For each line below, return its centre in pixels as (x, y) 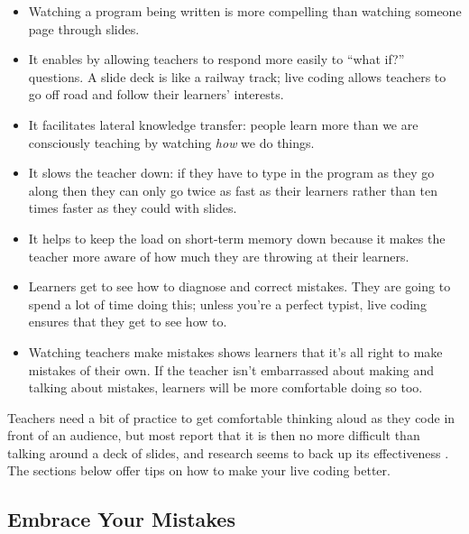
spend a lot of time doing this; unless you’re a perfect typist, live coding (227, 304)
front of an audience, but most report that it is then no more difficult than (214, 435)
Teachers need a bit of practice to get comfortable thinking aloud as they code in (231, 417)
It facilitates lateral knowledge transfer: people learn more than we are (223, 124)
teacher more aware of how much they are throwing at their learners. (219, 256)
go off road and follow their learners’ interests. (156, 94)
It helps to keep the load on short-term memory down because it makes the (237, 238)
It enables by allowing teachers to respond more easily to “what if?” (216, 59)
